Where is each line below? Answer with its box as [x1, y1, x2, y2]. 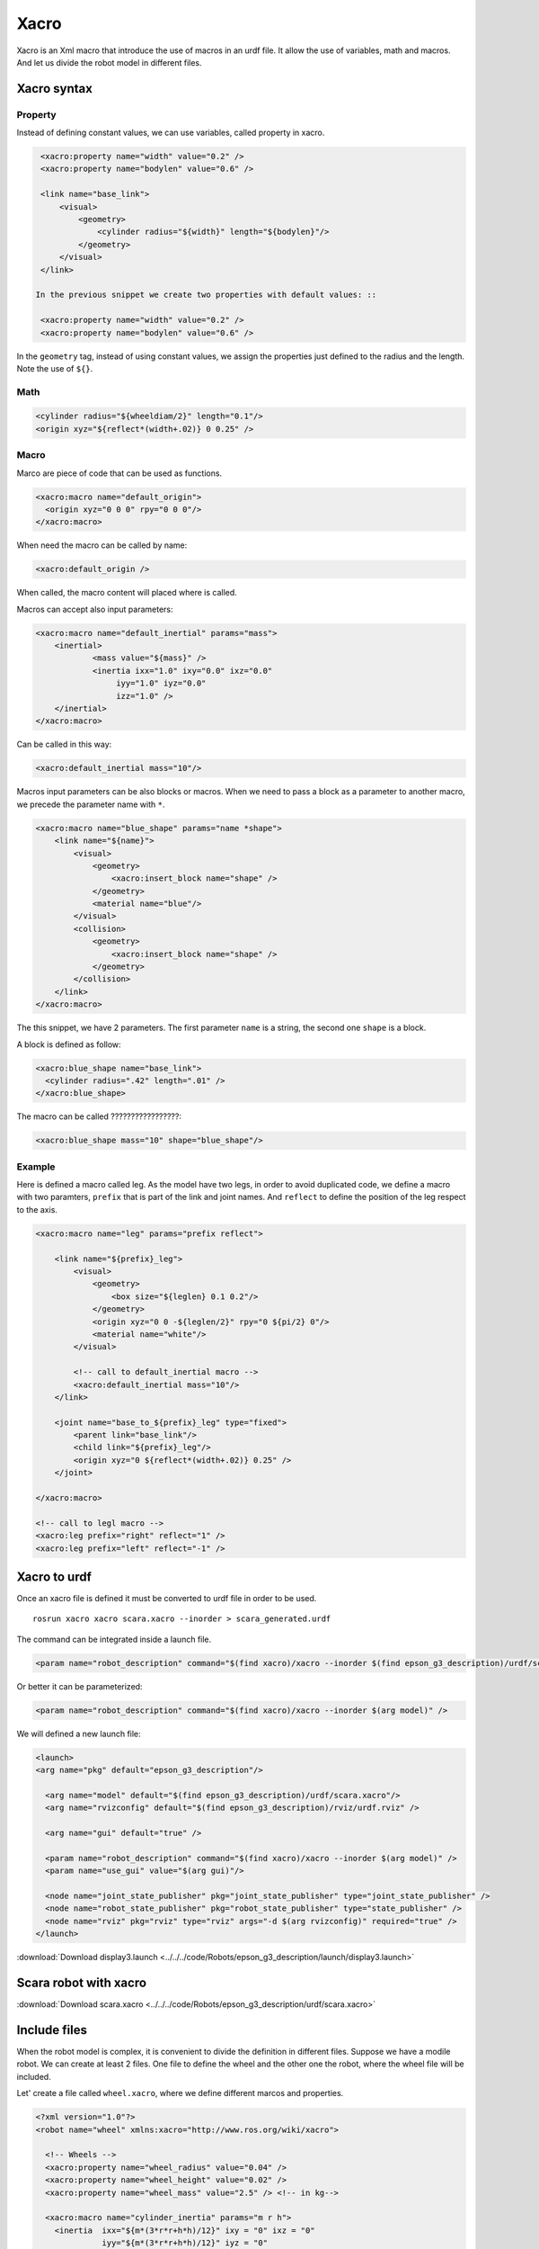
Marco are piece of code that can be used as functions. [16, 468, 223, 479]
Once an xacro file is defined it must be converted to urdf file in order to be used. [16, 1593, 317, 1604]
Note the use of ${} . [16, 363, 93, 373]
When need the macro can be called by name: [16, 540, 188, 551]
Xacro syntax [16, 81, 93, 96]
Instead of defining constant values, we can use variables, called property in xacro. [16, 127, 325, 139]
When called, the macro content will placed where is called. [16, 587, 237, 598]
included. [16, 2071, 51, 2082]
